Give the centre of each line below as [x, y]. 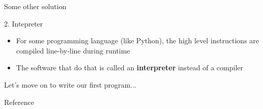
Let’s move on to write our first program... [70, 84]
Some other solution [35, 6]
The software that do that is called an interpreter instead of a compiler [130, 67]
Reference [19, 102]
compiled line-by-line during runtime [73, 50]
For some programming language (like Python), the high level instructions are [138, 40]
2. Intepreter [24, 23]
